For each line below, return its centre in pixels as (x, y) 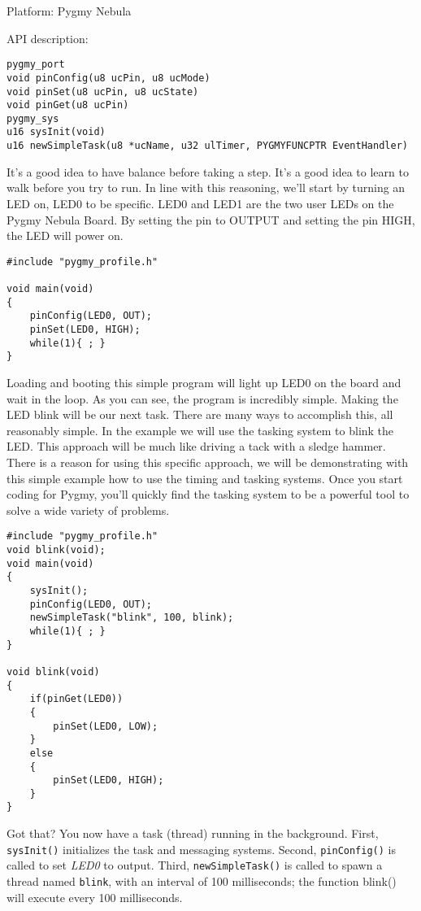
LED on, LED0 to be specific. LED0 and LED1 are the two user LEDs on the (200, 203)
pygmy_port (36, 65)
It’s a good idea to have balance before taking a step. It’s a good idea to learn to (208, 171)
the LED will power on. (65, 235)
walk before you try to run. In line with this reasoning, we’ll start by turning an (206, 187)
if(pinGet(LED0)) (76, 699)
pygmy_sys (33, 118)
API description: (48, 38)
